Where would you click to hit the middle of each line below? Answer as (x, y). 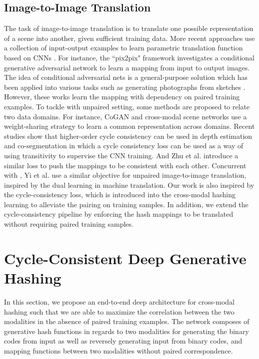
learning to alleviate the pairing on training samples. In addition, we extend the (126, 204)
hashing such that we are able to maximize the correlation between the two (119, 311)
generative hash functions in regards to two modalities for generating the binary (126, 331)
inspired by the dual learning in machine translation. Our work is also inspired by (129, 184)
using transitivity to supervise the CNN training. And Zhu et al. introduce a (121, 155)
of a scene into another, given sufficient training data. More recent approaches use (129, 38)
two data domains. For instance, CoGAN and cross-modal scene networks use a (125, 116)
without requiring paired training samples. (69, 224)
